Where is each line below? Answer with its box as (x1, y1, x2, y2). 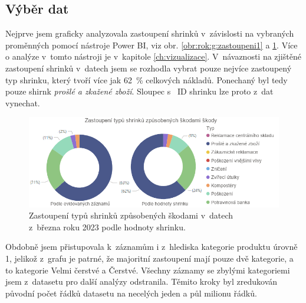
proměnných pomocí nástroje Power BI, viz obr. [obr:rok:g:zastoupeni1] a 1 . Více (5, 38, 298, 51)
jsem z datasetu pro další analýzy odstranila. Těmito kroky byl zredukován (5, 275, 278, 288)
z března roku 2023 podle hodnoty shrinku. (29, 220, 186, 233)
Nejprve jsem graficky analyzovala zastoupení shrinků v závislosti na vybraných (5, 27, 294, 40)
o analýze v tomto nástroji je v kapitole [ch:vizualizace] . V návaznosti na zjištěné (5, 50, 301, 63)
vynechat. (5, 96, 40, 109)
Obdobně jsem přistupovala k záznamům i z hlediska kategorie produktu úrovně (5, 240, 298, 253)
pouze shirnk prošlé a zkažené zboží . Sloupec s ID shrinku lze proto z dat (5, 85, 274, 97)
